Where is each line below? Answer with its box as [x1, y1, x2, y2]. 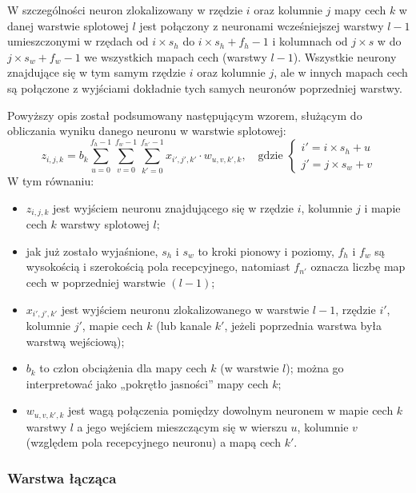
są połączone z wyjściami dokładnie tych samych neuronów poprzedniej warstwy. [7, 79, 402, 96]
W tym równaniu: [7, 173, 94, 189]
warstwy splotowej [60, 216, 150, 233]
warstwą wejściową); [26, 332, 125, 349]
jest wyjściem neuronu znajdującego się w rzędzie [53, 199, 294, 216]
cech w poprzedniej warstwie [26, 274, 166, 291]
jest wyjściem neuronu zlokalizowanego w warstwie [61, 300, 310, 317]
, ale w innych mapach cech [274, 64, 408, 81]
